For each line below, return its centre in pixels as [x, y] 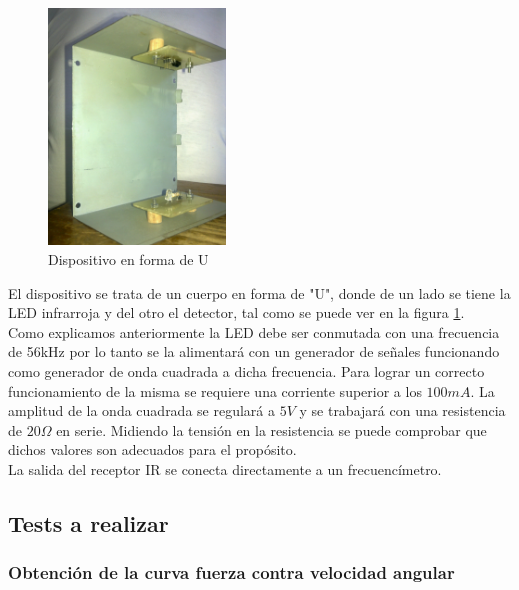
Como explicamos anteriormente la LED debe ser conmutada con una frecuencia [254, 331]
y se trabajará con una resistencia [402, 410]
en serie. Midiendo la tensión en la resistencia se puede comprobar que [271, 429]
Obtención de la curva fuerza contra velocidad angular [231, 572]
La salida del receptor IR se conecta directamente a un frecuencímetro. [225, 468]
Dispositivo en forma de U [128, 259]
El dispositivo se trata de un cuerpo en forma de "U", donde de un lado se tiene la [259, 292]
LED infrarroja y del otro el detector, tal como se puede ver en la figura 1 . [236, 312]
